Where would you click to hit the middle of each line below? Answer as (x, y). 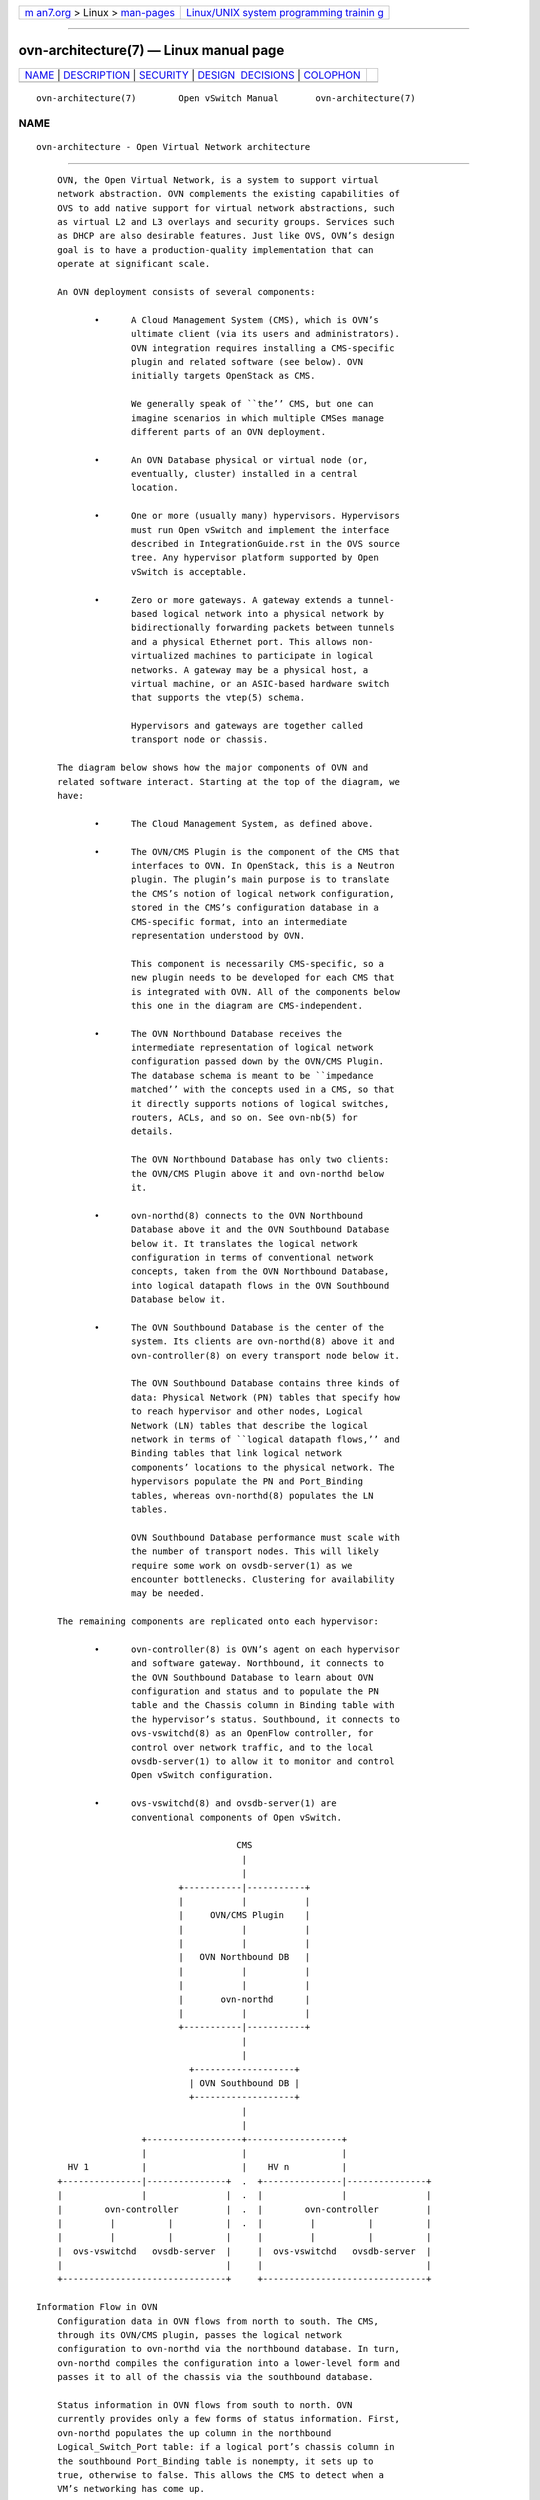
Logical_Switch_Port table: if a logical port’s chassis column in (225, 2447)
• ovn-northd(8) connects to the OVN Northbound (228, 1215)
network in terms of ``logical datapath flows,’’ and (265, 1439)
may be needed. (167, 1593)
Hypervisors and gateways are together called (247, 726)
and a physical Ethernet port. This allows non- (252, 641)
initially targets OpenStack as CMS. (223, 376)
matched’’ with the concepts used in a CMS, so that (262, 1089)
